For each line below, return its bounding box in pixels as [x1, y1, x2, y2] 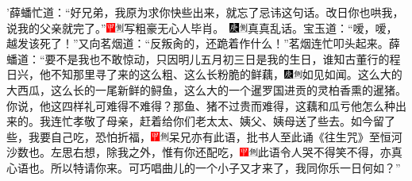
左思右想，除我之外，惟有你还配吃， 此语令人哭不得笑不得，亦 [51, 144, 391, 160]
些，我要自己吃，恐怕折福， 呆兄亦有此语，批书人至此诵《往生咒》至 [6, 128, 380, 144]
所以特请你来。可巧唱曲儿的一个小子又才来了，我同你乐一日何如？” [51, 159, 401, 175]
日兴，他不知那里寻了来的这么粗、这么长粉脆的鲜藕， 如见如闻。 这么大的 [6, 66, 402, 83]
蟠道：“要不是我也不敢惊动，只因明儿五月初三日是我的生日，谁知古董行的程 [6, 50, 401, 67]
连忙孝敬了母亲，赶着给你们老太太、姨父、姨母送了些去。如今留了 [50, 113, 395, 129]
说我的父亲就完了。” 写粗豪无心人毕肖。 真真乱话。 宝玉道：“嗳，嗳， [6, 19, 398, 36]
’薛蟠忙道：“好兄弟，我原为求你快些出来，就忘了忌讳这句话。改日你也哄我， [6, 4, 404, 20]
